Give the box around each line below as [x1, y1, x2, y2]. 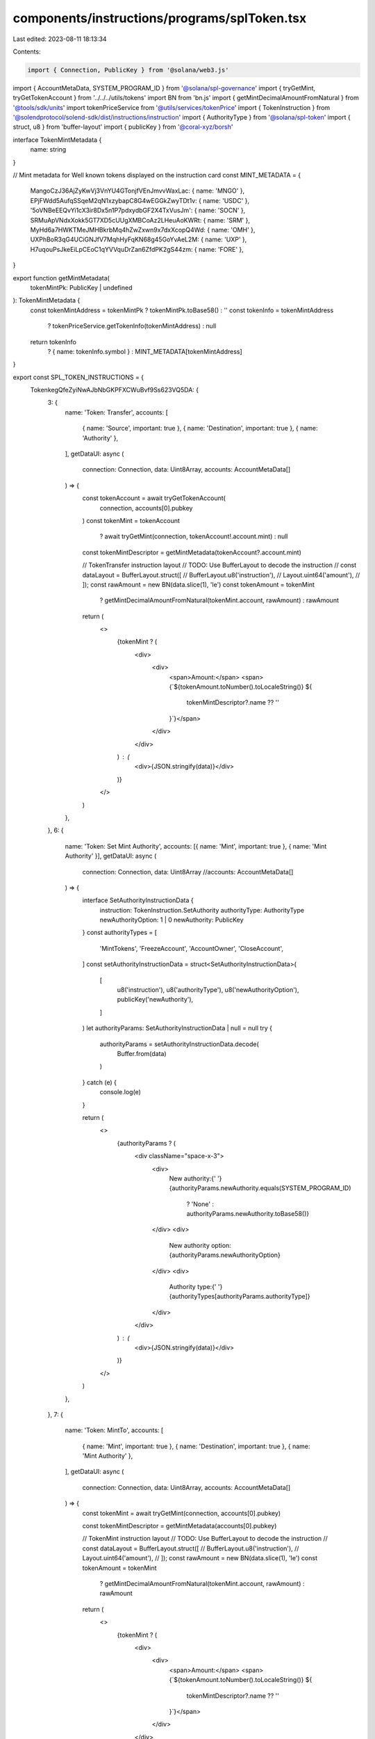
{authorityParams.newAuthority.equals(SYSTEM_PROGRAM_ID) [169, 1184, 351, 1192]
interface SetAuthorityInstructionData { [82, 896, 194, 904]
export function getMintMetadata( [12, 273, 110, 282]
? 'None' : [186, 1200, 215, 1208]
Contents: [12, 47, 41, 56]
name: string [30, 145, 67, 154]
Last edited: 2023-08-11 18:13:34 [12, 35, 107, 43]
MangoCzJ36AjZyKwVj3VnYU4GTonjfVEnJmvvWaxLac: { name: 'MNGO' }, [30, 186, 245, 195]
